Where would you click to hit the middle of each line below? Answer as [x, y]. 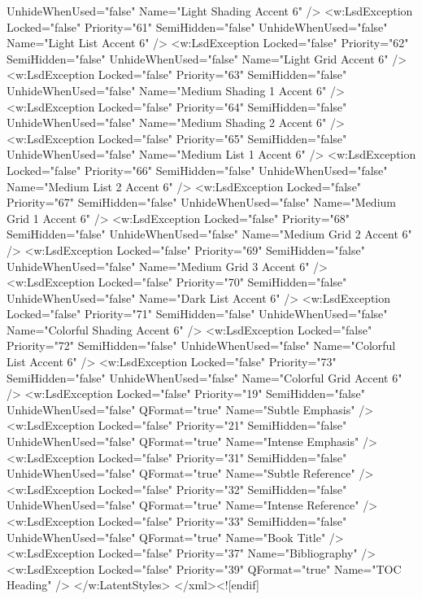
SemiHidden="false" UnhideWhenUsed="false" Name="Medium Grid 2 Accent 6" [209, 234]
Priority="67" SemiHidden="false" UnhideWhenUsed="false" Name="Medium [201, 202]
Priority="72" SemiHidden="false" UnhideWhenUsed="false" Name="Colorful [201, 345]
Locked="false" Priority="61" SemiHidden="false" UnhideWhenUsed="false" [197, 26]
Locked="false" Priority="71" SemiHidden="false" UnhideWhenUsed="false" [197, 314]
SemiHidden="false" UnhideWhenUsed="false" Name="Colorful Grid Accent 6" [204, 377]
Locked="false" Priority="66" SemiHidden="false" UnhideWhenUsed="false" [197, 170]
